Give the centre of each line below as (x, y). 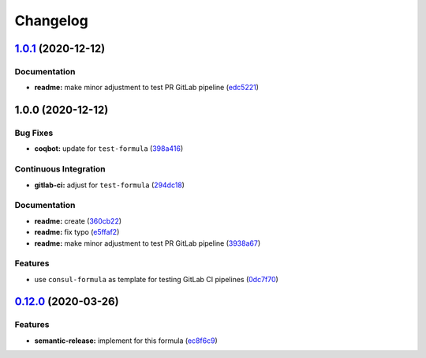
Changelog (51, 21)
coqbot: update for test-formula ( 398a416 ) (109, 149)
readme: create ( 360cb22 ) (78, 220)
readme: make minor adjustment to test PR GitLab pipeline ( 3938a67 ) (147, 243)
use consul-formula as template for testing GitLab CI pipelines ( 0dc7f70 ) (157, 279)
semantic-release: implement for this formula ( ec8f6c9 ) (126, 341)
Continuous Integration (60, 169)
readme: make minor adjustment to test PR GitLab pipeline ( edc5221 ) (147, 88)
